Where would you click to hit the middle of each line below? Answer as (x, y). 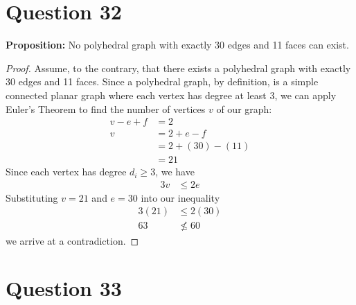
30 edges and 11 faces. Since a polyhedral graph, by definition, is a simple (162, 81)
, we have (175, 172)
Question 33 (64, 288)
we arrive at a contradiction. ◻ (72, 240)
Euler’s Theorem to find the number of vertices (106, 108)
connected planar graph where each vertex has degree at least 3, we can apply (171, 95)
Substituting (32, 197)
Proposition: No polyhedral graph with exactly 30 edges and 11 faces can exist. (177, 45)
